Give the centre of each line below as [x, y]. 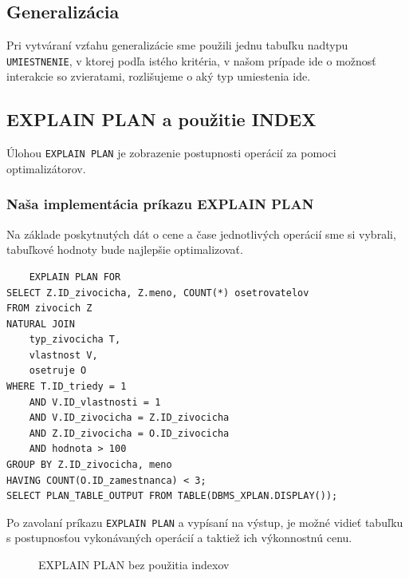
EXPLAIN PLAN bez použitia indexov [134, 565]
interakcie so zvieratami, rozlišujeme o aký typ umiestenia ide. [159, 76]
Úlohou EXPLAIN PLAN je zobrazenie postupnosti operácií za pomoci [171, 153]
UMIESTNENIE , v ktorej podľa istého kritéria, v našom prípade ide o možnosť [191, 60]
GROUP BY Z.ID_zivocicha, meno [89, 465]
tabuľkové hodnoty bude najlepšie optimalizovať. [125, 249]
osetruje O [58, 371]
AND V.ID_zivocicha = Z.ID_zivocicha [129, 418]
